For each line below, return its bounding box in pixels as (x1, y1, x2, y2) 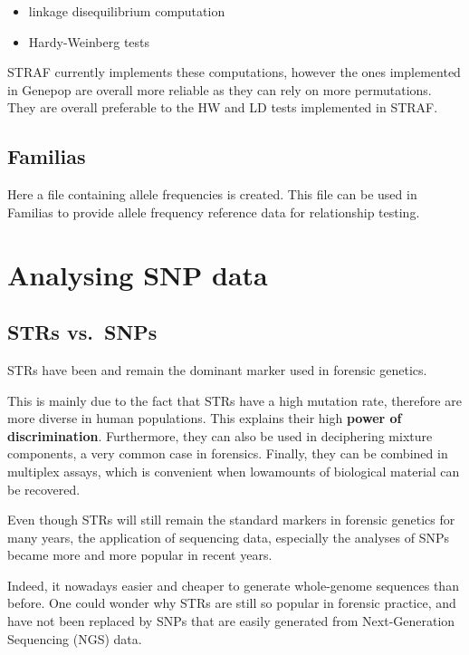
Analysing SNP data (7, 255, 268, 293)
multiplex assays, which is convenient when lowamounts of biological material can (7, 461, 460, 480)
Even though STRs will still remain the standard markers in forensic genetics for (7, 510, 455, 529)
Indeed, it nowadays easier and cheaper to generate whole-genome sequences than (7, 575, 459, 594)
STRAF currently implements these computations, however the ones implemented (7, 63, 461, 82)
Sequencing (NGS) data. (7, 629, 142, 648)
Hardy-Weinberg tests (28, 32, 150, 51)
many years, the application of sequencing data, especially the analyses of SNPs (7, 527, 449, 546)
